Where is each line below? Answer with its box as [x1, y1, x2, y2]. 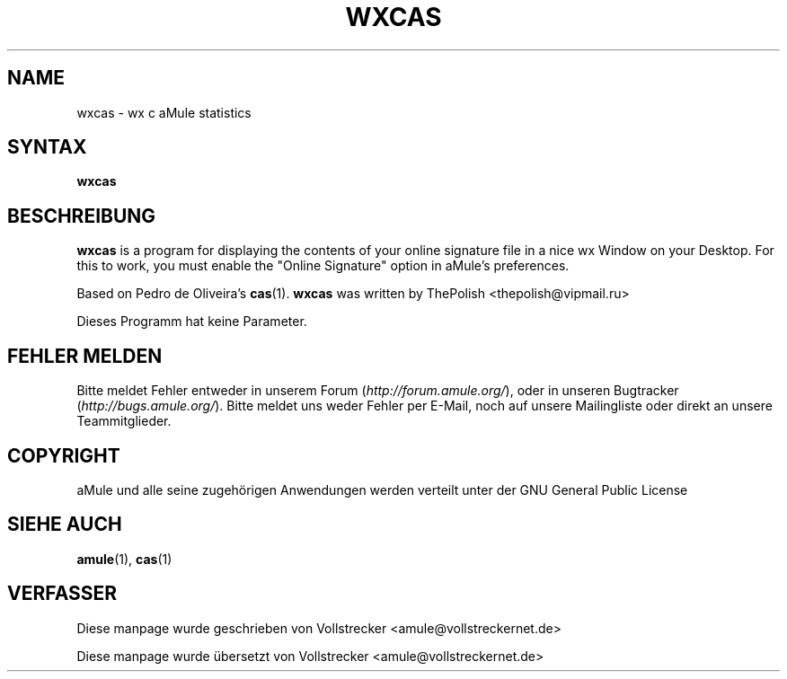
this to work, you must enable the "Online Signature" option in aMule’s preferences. [76, 258, 570, 274]
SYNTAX [7, 136, 87, 159]
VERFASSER [7, 582, 118, 605]
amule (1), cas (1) [76, 551, 172, 567]
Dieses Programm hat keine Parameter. [76, 313, 307, 330]
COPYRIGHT [7, 444, 120, 467]
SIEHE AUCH [7, 513, 122, 536]
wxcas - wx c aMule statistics [76, 104, 252, 120]
